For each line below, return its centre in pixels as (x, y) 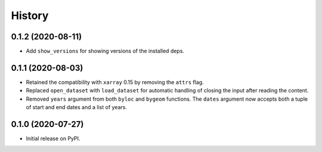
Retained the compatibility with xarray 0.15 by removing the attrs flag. (115, 82)
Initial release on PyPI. (53, 139)
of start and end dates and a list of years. (77, 107)
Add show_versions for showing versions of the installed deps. (105, 51)
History (30, 15)
